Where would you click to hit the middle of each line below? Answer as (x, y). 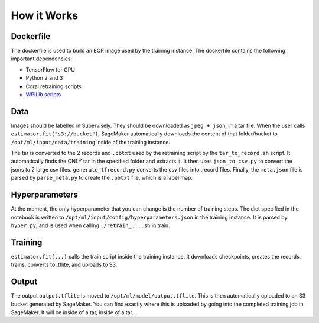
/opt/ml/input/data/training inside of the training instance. (91, 142)
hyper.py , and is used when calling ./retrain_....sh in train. (90, 225)
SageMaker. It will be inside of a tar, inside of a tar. (72, 312)
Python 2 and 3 (44, 78)
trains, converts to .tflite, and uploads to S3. (64, 265)
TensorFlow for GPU (51, 70)
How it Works (45, 15)
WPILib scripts (43, 95)
